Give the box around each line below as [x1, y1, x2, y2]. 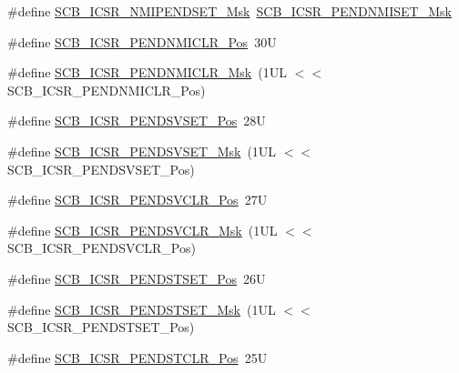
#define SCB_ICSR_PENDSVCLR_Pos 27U [7, 190, 268, 209]
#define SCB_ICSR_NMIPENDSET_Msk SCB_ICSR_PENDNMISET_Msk [7, 2, 452, 20]
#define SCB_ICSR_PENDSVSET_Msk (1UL [7, 141, 277, 160]
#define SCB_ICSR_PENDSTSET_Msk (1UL [7, 299, 276, 318]
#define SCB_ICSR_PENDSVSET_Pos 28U [7, 111, 266, 130]
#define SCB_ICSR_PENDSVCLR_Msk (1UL [7, 220, 278, 239]
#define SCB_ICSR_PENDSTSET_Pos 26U [7, 268, 266, 287]
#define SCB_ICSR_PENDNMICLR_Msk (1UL [7, 63, 287, 82]
